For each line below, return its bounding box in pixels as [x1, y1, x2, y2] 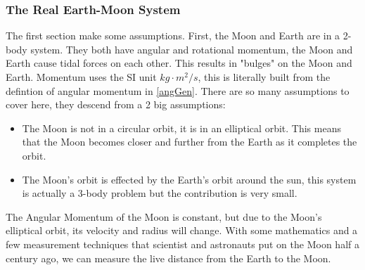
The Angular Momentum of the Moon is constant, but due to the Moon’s [6, 209, 322, 224]
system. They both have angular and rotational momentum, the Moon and [30, 41, 353, 56]
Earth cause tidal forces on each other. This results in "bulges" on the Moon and [6, 56, 352, 70]
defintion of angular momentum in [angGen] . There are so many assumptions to [6, 83, 350, 98]
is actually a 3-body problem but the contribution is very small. [22, 186, 297, 200]
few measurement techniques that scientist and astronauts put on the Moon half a [6, 236, 359, 251]
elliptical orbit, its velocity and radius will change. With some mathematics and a [6, 223, 358, 238]
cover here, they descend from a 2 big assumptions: [6, 97, 226, 112]
